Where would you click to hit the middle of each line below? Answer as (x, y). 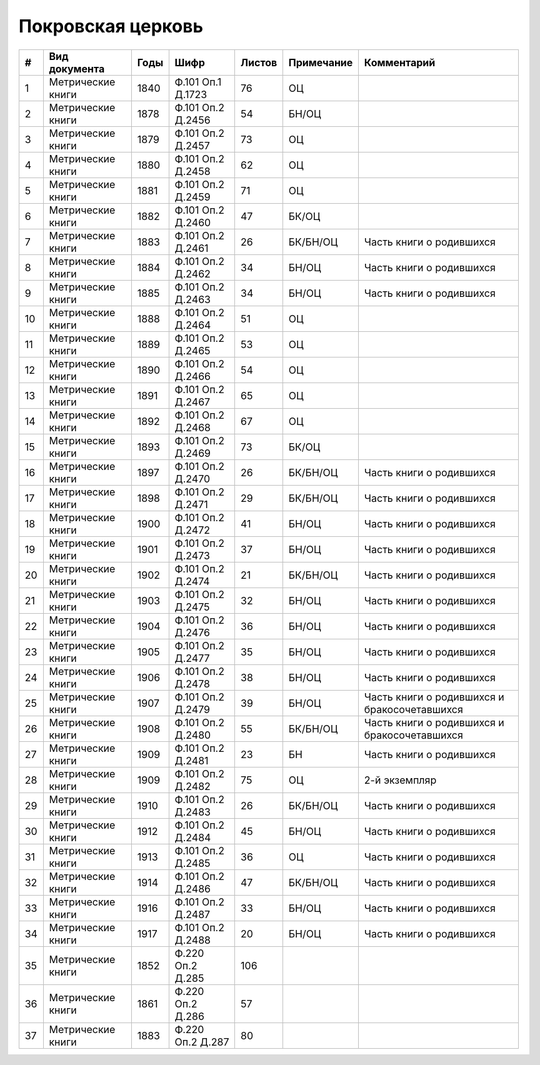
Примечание (321, 62)
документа (76, 68)
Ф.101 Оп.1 (198, 82)
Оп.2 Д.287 (202, 1042)
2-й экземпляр (400, 780)
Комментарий (399, 62)
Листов (259, 62)
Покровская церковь (111, 26)
